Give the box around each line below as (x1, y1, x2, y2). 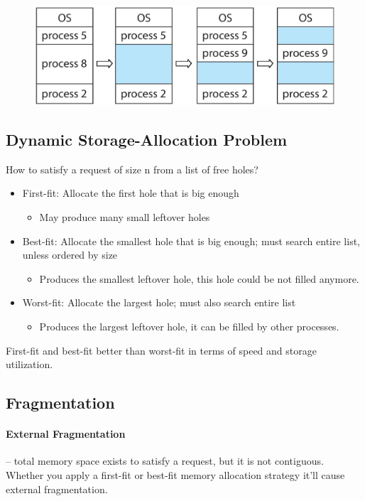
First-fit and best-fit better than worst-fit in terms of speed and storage (6, 343, 317, 357)
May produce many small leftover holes (39, 210, 210, 225)
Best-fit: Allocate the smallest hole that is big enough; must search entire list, (22, 233, 360, 248)
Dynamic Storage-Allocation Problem (6, 129, 288, 151)
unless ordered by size (22, 247, 118, 262)
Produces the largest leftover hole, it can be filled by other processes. (39, 319, 339, 334)
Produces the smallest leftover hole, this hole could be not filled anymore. (39, 271, 359, 286)
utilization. (6, 357, 53, 372)
